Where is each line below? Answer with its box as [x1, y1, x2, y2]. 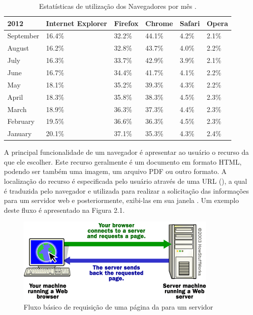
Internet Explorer [46, 18, 107, 28]
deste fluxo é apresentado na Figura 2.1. [4, 204, 125, 215]
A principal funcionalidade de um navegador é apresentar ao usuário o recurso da [4, 147, 249, 157]
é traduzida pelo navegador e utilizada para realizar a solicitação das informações [4, 185, 249, 196]
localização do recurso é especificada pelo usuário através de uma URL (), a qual [4, 176, 247, 186]
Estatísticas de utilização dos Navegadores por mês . [39, 1, 197, 11]
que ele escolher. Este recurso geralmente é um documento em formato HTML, [4, 156, 242, 167]
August [7, 43, 29, 53]
